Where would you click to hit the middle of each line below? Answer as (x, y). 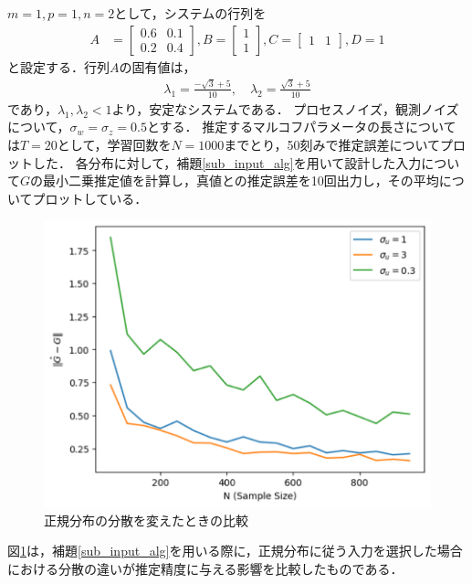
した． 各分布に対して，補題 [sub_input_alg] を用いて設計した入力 (227, 162)
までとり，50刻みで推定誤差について (332, 144)
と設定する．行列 (58, 66)
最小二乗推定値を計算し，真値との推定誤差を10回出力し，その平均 (241, 181)
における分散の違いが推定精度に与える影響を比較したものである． (205, 568)
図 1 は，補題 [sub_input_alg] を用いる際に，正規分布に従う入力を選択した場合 (235, 551)
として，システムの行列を (190, 13)
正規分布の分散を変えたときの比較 (146, 520)
